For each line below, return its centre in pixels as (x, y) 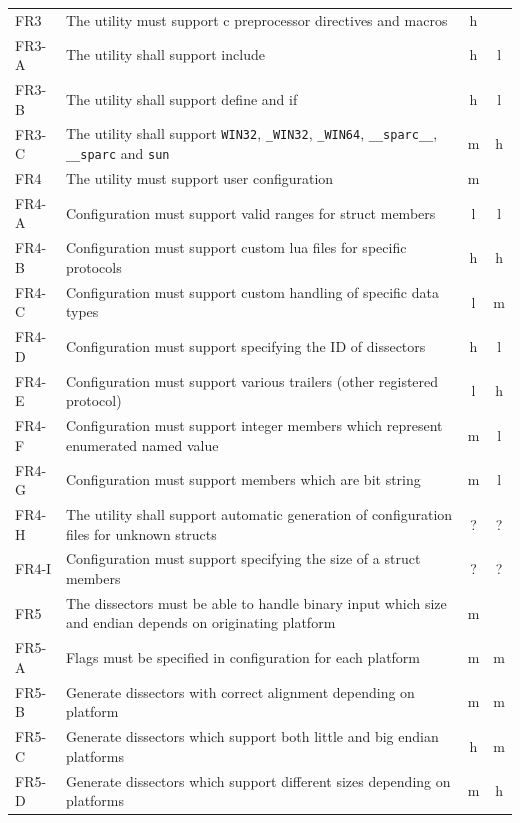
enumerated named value (142, 444)
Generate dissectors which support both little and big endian (252, 736)
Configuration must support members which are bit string (243, 479)
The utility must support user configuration (199, 178)
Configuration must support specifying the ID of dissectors (245, 345)
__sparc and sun (117, 153)
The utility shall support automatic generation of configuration (259, 513)
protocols (93, 266)
